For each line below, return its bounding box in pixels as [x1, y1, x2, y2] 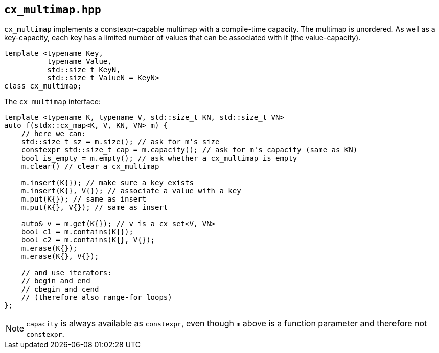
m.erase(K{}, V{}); [21, 252, 99, 261]
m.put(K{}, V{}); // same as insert [21, 203, 168, 212]
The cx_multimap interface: [4, 97, 101, 106]
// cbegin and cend [21, 285, 99, 294]
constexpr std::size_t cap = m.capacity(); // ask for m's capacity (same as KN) [21, 146, 358, 155]
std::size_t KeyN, [47, 65, 121, 74]
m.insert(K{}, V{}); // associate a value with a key [21, 187, 241, 195]
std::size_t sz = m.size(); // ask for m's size [21, 138, 220, 146]
